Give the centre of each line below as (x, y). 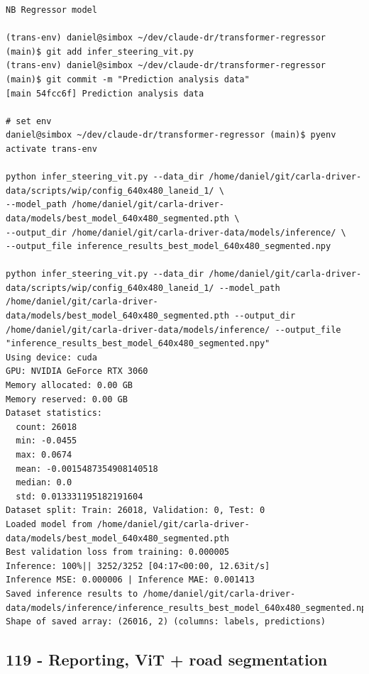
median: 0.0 (44, 483)
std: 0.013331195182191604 (79, 496)
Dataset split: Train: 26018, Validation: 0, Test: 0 (136, 510)
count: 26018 (46, 427)
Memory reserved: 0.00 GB (67, 399)
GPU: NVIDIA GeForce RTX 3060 (77, 371)
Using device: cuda (51, 357)
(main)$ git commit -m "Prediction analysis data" (128, 79)
